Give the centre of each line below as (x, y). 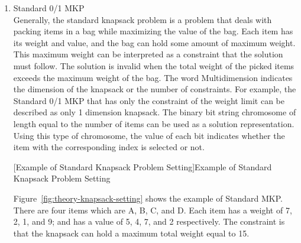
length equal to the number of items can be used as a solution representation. (154, 123)
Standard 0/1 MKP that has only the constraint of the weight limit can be (149, 100)
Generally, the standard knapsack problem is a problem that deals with (143, 19)
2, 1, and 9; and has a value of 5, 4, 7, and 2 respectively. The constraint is (149, 221)
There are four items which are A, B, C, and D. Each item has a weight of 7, (153, 210)
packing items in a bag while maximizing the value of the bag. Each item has (153, 31)
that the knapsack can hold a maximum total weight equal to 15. (131, 233)
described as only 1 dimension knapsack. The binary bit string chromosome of (155, 112)
